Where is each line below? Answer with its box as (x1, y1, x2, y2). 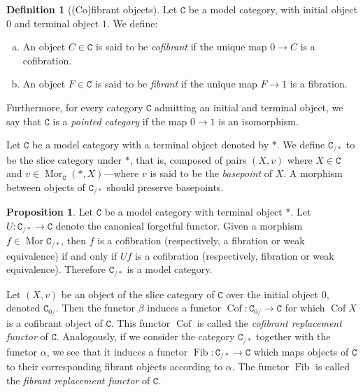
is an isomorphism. (218, 113, 299, 128)
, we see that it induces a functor (46, 344, 188, 358)
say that (6, 113, 41, 128)
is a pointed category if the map (52, 113, 187, 128)
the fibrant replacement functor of (6, 372, 150, 387)
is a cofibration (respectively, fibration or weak (135, 248, 334, 262)
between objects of (6, 179, 85, 194)
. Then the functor (55, 300, 136, 315)
